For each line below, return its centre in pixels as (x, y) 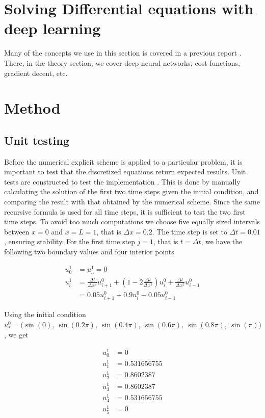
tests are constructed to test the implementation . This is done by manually (122, 181)
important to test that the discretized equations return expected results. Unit (125, 172)
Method (32, 108)
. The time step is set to (190, 231)
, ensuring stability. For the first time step (70, 241)
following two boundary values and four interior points (89, 252)
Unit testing (37, 140)
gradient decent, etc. (36, 73)
